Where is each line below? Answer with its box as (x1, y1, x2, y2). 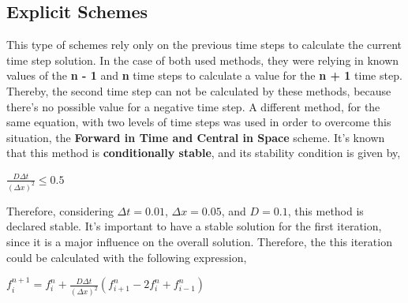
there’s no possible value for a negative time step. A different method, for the (6, 98, 380, 114)
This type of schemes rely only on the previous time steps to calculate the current (6, 36, 402, 53)
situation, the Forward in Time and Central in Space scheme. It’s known (6, 129, 385, 145)
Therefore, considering (6, 202, 114, 219)
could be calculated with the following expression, (6, 249, 247, 265)
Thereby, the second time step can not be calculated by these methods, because (6, 82, 391, 99)
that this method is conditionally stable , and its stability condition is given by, (6, 144, 401, 161)
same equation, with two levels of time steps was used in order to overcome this (6, 114, 391, 130)
